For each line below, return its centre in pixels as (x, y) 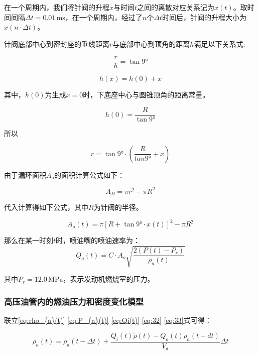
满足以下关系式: (220, 43)
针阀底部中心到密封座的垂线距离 (57, 43)
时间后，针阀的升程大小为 (204, 17)
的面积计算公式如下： (90, 174)
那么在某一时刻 (29, 240)
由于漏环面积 (25, 174)
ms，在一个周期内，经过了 (99, 17)
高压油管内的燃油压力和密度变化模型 (74, 301)
